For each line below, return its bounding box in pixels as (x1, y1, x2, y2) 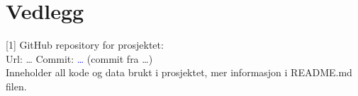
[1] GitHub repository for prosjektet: (6, 37, 164, 52)
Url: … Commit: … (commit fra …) (6, 51, 153, 66)
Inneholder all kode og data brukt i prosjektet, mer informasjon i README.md (6, 65, 352, 80)
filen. (6, 78, 27, 93)
